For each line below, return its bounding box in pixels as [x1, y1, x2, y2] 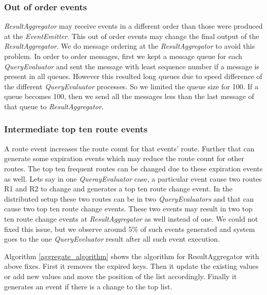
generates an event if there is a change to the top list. [4, 281, 173, 291]
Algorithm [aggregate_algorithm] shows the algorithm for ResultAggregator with [4, 250, 259, 261]
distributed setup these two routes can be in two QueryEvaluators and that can [4, 193, 254, 204]
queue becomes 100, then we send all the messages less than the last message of [4, 91, 254, 102]
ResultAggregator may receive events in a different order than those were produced [4, 21, 263, 31]
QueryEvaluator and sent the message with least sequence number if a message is [4, 61, 259, 71]
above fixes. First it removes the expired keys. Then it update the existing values [4, 261, 259, 271]
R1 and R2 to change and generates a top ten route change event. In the [4, 183, 233, 194]
